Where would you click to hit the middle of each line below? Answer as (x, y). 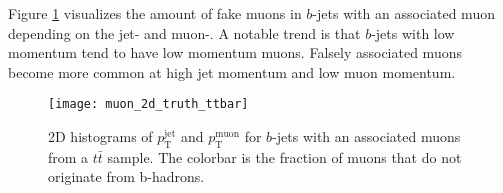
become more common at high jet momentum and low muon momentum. (232, 71)
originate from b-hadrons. (126, 176)
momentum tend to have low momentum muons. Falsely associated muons (235, 52)
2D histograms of (100, 136)
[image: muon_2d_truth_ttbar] (148, 104)
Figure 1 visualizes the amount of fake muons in (155, 13)
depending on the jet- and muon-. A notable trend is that (184, 32)
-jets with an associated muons (366, 136)
